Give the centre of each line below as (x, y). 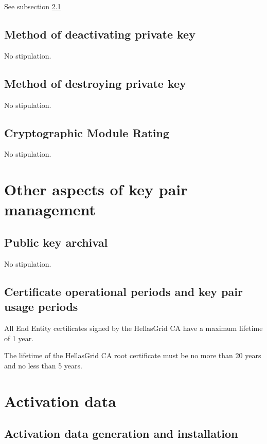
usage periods (41, 307)
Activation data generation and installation (121, 433)
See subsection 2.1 (33, 6)
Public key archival (56, 242)
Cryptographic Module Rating (87, 132)
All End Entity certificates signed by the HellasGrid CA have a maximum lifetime (133, 328)
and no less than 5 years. (43, 365)
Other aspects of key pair (96, 189)
